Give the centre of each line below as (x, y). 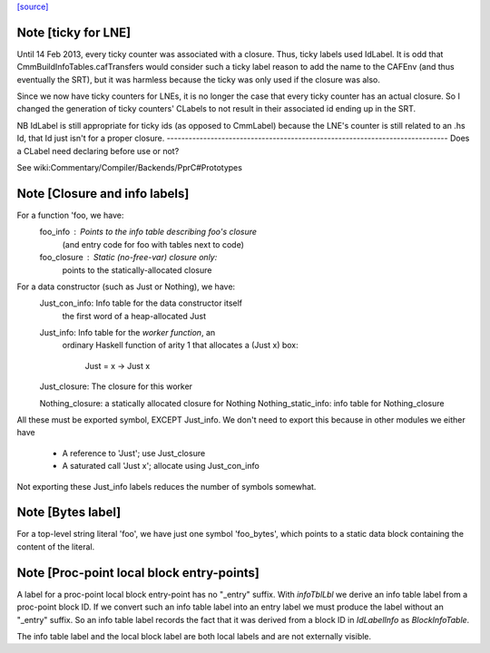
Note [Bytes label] (69, 512)
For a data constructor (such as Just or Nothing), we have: (126, 287)
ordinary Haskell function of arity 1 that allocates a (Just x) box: (180, 346)
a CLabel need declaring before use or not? (98, 151)
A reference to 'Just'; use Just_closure (134, 453)
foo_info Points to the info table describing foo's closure (148, 232)
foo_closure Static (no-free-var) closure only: (128, 258)
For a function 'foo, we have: (70, 215)
